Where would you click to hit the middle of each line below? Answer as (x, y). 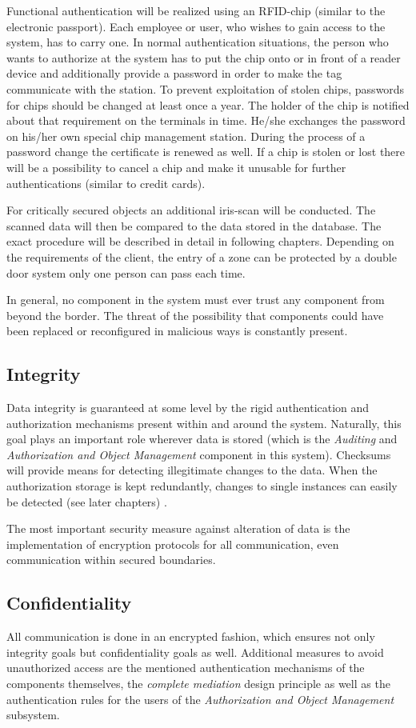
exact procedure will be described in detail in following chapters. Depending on (200, 241)
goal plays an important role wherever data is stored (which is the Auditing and (202, 439)
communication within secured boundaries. (111, 560)
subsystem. (33, 715)
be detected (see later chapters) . (87, 501)
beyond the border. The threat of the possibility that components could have (195, 315)
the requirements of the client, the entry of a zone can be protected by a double (202, 256)
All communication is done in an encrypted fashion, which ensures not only (191, 636)
